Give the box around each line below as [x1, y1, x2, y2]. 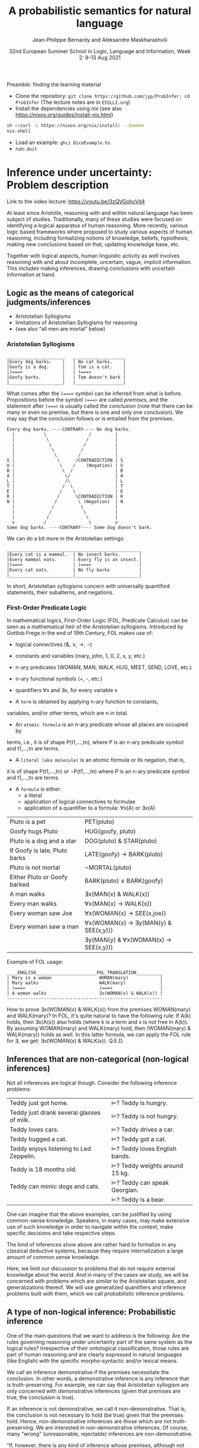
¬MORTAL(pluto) [84, 863, 132, 872]
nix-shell [6, 128, 31, 134]
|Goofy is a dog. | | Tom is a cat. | [6, 364, 126, 370]
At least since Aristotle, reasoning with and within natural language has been [6, 209, 193, 216]
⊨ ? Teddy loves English [111, 1144, 177, 1153]
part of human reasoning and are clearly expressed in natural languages [6, 1351, 182, 1358]
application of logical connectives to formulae [24, 798, 136, 805]
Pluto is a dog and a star [9, 837, 77, 845]
